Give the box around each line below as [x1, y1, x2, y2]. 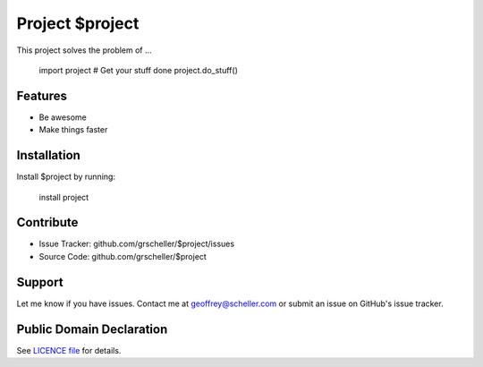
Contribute [16, 215, 79, 230]
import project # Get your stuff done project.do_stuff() [38, 64, 239, 75]
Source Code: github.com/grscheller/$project [38, 251, 208, 261]
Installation [16, 148, 80, 163]
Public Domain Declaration [16, 321, 168, 337]
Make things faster [38, 124, 108, 135]
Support [16, 274, 64, 290]
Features [16, 88, 67, 103]
